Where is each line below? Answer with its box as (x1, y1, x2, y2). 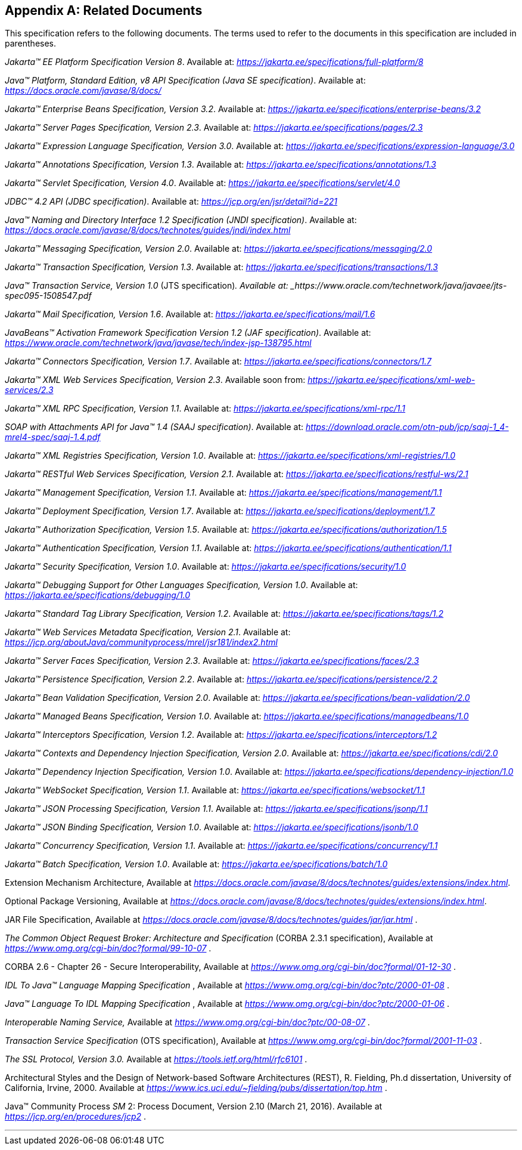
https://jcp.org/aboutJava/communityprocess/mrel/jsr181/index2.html (5, 637, 278, 648)
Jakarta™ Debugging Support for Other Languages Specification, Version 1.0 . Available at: (5, 580, 358, 591)
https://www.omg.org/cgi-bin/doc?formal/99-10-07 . (5, 943, 212, 954)
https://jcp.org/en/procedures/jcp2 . (5, 1111, 146, 1122)
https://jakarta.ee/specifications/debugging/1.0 (5, 590, 191, 601)
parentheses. (5, 38, 57, 49)
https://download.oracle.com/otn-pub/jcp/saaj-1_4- (306, 422, 509, 432)
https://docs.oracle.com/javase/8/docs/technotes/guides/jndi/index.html (5, 225, 291, 236)
